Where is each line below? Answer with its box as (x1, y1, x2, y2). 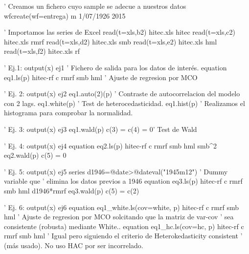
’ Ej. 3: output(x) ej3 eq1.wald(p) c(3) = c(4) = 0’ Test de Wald (4, 124, 197, 134)
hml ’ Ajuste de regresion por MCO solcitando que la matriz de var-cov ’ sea (4, 212, 234, 222)
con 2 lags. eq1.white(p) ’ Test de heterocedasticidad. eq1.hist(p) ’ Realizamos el (4, 98, 245, 108)
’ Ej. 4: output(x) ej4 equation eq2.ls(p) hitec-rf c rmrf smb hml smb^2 (4, 140, 217, 150)
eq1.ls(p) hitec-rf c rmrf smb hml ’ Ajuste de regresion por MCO (4, 72, 198, 82)
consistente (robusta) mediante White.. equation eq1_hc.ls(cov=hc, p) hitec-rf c (4, 221, 244, 231)
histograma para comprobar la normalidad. (4, 107, 133, 118)
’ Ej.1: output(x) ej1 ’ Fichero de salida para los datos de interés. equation (4, 62, 227, 72)
